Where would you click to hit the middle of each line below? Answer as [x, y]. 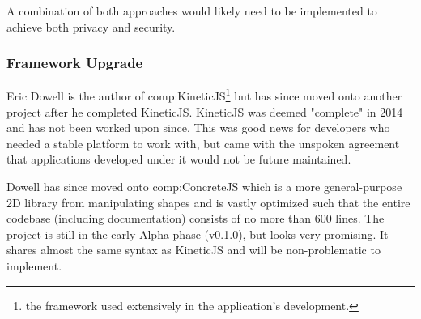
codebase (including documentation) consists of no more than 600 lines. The [196, 218]
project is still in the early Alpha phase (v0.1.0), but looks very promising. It [198, 234]
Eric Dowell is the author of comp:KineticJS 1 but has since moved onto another [204, 95]
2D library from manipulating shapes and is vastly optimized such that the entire [208, 202]
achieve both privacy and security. [91, 26]
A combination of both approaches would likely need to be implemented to [192, 11]
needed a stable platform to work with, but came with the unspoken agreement [203, 143]
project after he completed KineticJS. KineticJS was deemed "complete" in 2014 [205, 111]
